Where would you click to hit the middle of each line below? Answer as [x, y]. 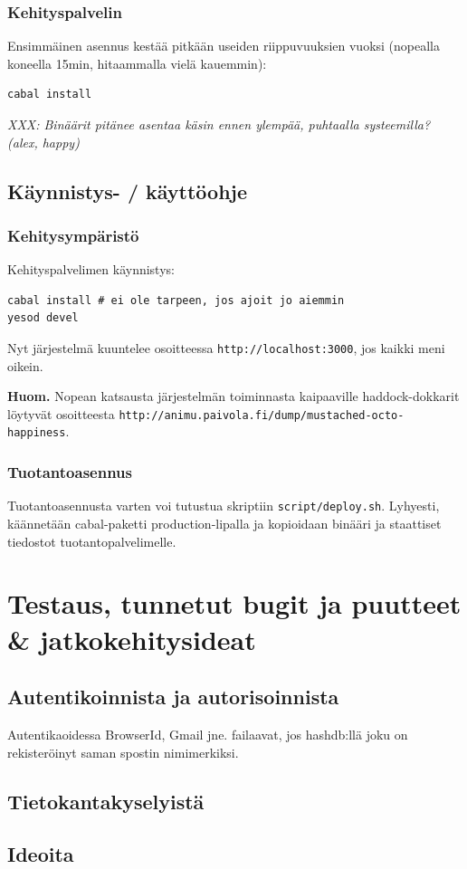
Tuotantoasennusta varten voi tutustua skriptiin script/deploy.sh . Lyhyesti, [224, 506]
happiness [37, 433]
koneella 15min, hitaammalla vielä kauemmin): [137, 63]
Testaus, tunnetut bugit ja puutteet [234, 603]
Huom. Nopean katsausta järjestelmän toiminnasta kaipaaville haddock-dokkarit [233, 396]
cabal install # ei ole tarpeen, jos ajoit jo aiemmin [176, 300]
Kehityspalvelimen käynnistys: [91, 269]
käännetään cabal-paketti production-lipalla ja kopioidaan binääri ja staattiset [224, 523]
